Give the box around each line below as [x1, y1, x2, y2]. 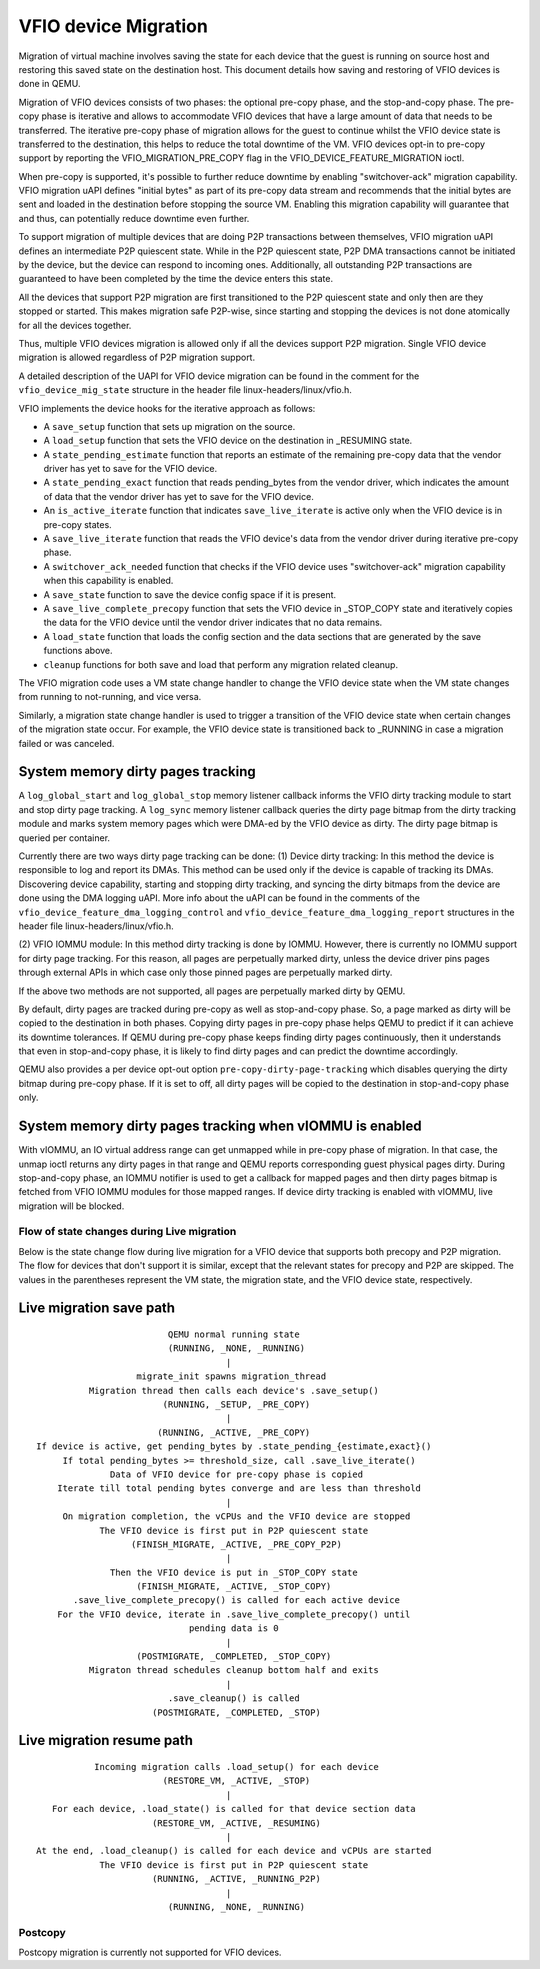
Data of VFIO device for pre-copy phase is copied [110, 1468, 364, 1480]
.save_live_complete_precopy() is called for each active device [73, 1595, 400, 1606]
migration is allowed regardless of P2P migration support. [18, 351, 255, 364]
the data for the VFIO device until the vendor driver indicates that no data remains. [43, 616, 383, 629]
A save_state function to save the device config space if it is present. [43, 588, 337, 600]
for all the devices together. [18, 319, 132, 331]
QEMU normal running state [167, 1329, 300, 1340]
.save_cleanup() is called [167, 1693, 300, 1704]
